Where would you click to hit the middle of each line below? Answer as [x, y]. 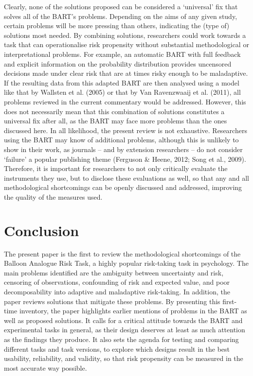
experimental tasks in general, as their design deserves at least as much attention [125, 330]
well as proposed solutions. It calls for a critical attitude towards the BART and [123, 320]
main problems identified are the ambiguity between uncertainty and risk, [114, 272]
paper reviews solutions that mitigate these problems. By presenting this [112, 301]
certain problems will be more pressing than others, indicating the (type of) [117, 26]
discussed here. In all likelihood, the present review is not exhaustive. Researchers [126, 130]
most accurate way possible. [45, 367]
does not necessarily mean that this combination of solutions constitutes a [114, 111]
